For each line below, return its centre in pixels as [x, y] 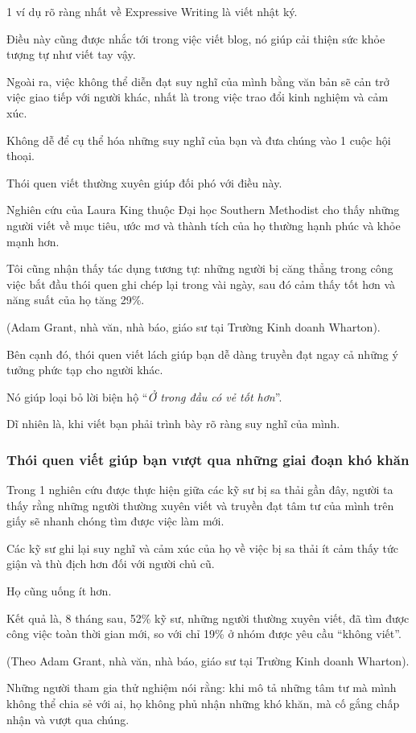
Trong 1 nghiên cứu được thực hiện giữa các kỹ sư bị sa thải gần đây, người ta [200, 490]
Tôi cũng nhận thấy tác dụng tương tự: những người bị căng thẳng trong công [200, 268]
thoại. [21, 156]
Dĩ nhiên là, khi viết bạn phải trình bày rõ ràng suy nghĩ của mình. [173, 424]
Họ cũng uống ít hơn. [59, 591]
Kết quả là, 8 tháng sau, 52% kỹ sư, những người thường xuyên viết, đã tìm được [208, 618]
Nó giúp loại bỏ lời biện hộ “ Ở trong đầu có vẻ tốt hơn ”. [144, 396]
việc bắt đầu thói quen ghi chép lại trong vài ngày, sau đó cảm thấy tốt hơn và [201, 284]
